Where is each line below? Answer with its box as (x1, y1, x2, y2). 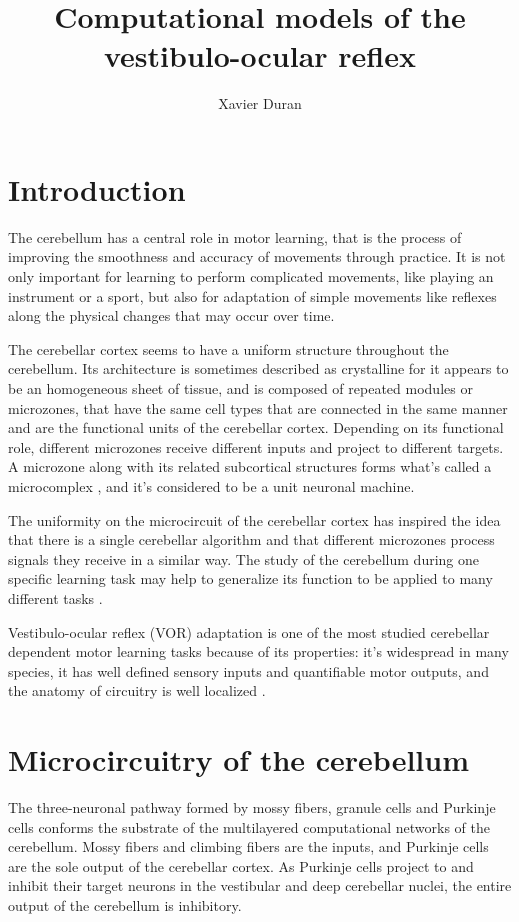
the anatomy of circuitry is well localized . (8, 680, 266, 701)
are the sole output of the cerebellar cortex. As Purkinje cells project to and (8, 855, 474, 876)
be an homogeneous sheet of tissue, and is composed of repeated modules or (8, 378, 473, 398)
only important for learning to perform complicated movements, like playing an (8, 266, 494, 287)
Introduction (8, 168, 186, 209)
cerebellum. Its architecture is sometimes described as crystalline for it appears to (8, 358, 509, 379)
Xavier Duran (218, 93, 302, 114)
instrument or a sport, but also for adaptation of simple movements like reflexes (8, 285, 497, 306)
